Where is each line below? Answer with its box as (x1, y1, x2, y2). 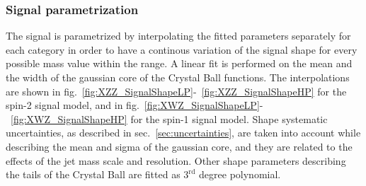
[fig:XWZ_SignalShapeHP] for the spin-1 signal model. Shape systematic (11, 111, 328, 126)
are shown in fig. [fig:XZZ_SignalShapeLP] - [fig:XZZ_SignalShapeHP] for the (6, 83, 347, 98)
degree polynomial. (199, 167, 281, 182)
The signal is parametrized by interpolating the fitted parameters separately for (6, 28, 351, 43)
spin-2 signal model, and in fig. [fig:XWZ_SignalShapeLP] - (6, 98, 263, 112)
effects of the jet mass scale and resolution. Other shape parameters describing (6, 153, 346, 168)
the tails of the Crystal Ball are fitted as (6, 167, 181, 182)
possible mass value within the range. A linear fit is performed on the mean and (6, 56, 353, 71)
